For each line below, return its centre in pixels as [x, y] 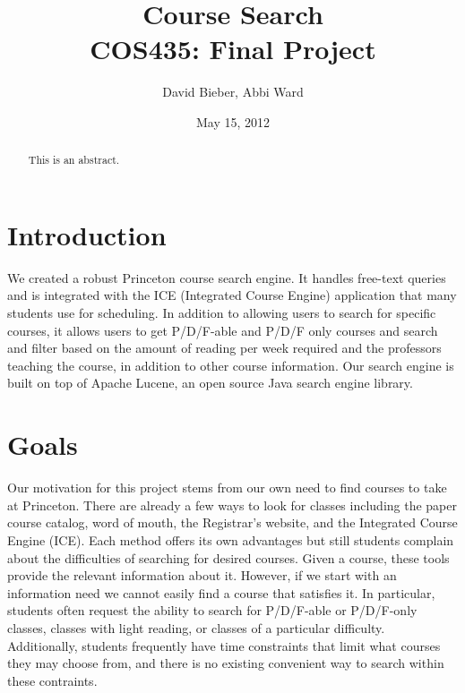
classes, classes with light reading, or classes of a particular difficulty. [196, 627]
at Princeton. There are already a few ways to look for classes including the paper [232, 505]
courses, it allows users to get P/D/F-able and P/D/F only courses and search [223, 330]
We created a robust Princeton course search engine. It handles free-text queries [227, 277]
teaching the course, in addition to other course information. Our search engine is [231, 365]
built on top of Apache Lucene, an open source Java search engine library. [210, 383]
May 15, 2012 [233, 121]
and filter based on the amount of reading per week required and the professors [224, 348]
